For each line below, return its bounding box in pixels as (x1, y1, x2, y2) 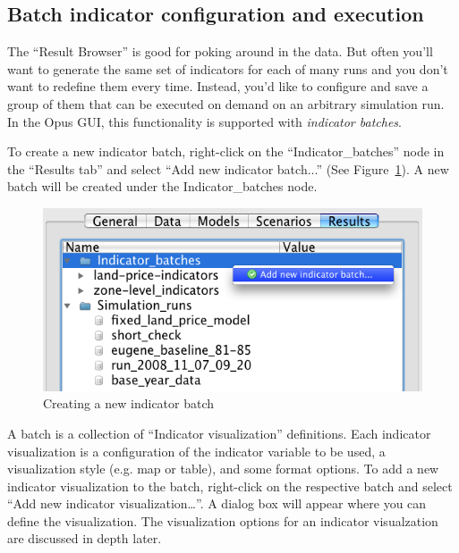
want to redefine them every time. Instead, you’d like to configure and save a (7, 77, 429, 96)
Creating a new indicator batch (43, 394, 215, 413)
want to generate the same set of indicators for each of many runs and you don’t (7, 59, 448, 78)
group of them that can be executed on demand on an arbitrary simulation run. (7, 94, 445, 113)
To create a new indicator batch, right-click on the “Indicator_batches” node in (7, 142, 445, 161)
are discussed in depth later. (7, 529, 162, 548)
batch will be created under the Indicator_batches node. (7, 177, 318, 196)
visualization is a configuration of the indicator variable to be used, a (7, 441, 386, 460)
